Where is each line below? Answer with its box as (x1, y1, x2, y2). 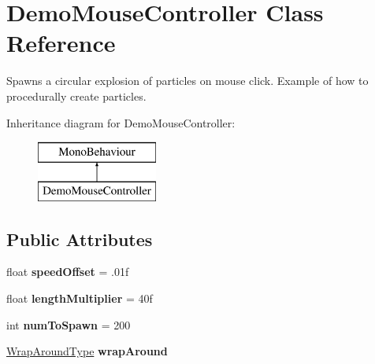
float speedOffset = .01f (6, 263, 129, 280)
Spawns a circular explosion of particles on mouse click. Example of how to (6, 72, 369, 89)
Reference (6, 27, 116, 59)
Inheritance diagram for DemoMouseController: (6, 114, 236, 131)
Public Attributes (6, 226, 153, 251)
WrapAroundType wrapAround (6, 343, 168, 359)
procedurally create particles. (6, 87, 147, 104)
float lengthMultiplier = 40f (6, 290, 153, 307)
